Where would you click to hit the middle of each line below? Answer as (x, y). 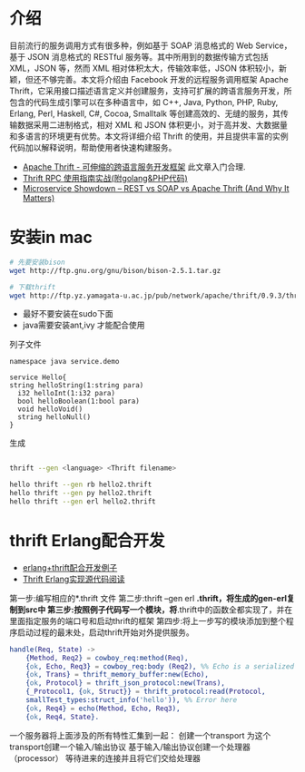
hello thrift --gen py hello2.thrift (81, 493)
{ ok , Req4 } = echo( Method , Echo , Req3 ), (103, 708)
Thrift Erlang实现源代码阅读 (74, 579)
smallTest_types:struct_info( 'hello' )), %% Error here (132, 700)
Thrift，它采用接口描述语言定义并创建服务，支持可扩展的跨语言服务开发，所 (151, 91)
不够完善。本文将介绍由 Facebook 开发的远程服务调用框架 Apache (164, 79)
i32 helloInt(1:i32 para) (67, 394)
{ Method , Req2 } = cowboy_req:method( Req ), (107, 658)
